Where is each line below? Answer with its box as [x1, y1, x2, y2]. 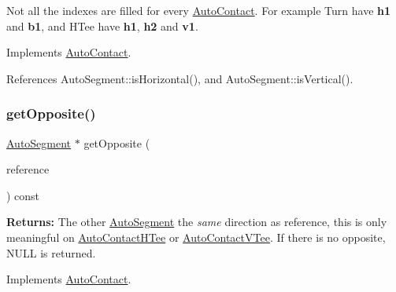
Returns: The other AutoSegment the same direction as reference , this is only [6, 214, 387, 230]
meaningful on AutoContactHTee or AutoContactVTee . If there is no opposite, [6, 228, 386, 245]
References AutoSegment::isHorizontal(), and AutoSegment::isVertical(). [6, 70, 353, 86]
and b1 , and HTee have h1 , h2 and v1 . [6, 17, 198, 34]
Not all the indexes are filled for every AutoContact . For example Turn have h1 [6, 2, 391, 18]
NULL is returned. [6, 244, 96, 261]
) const [6, 187, 40, 203]
